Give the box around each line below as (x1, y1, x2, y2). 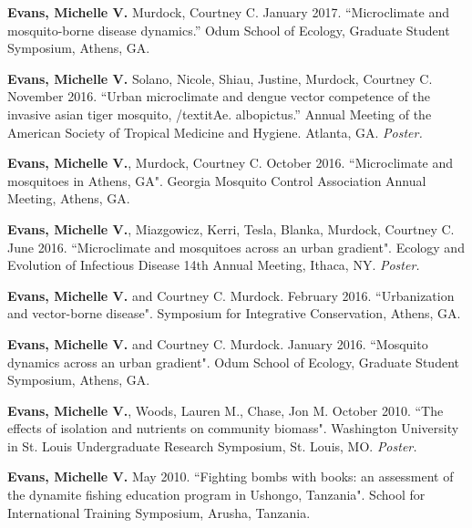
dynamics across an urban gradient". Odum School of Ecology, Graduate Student (7, 352, 459, 371)
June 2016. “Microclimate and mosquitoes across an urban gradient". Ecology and (7, 237, 465, 256)
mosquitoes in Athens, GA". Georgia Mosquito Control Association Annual (7, 171, 426, 190)
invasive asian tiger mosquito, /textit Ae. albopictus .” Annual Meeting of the (7, 104, 432, 123)
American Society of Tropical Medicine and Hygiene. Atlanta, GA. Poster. (7, 122, 423, 141)
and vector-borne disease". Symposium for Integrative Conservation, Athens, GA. (7, 304, 461, 323)
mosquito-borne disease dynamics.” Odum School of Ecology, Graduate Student (7, 20, 450, 39)
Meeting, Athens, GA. (7, 189, 130, 208)
